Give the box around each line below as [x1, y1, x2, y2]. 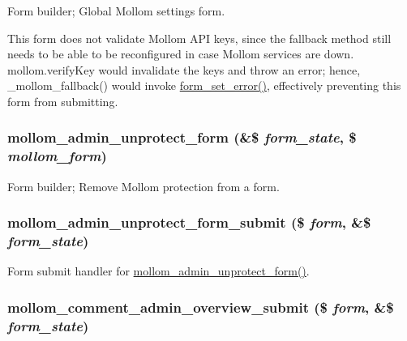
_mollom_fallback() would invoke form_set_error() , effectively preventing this [7, 77, 401, 94]
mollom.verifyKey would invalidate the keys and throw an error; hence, [7, 61, 361, 78]
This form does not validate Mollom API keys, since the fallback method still [7, 29, 392, 46]
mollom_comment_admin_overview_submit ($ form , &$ [7, 296, 394, 317]
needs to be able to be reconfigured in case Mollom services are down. [7, 45, 354, 62]
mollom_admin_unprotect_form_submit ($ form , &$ [7, 212, 371, 232]
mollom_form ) [7, 146, 107, 166]
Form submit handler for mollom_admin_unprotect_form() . [7, 262, 310, 279]
